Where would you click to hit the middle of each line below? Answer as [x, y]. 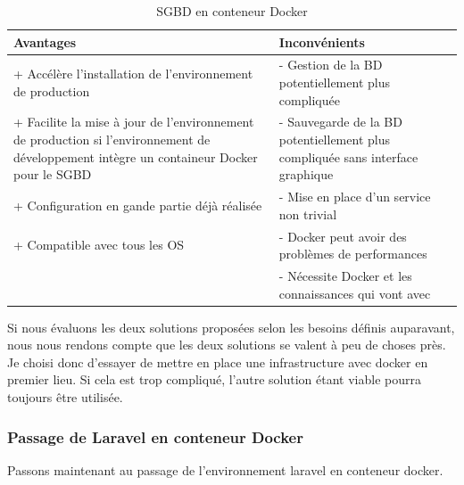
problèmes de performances [353, 254]
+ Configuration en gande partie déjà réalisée [138, 205]
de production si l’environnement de [112, 140]
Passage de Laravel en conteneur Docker [155, 436]
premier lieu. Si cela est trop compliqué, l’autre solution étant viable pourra [214, 379]
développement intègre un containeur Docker [136, 156]
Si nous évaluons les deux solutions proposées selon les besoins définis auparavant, [231, 327]
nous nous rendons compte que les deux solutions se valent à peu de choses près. [227, 345]
